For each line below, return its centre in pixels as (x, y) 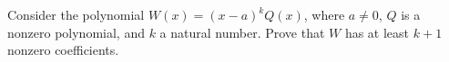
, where (324, 14)
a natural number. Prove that (242, 32)
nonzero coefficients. (63, 50)
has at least (377, 32)
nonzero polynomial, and (76, 32)
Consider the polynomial (76, 14)
